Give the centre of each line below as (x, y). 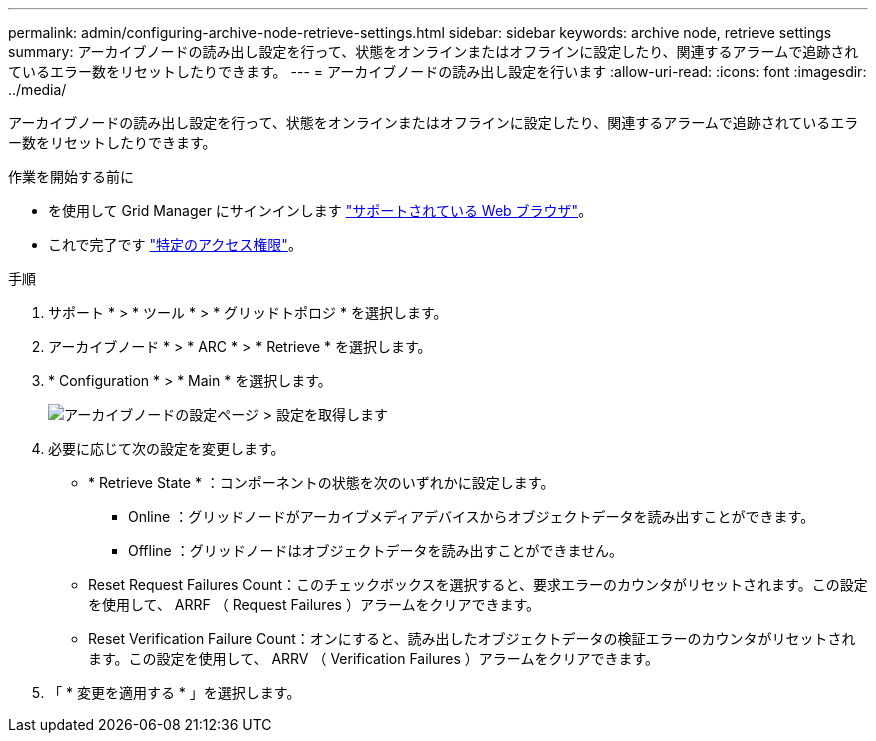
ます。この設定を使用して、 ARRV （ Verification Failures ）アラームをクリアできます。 (373, 658)
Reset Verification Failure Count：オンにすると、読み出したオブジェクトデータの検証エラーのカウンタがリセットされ (472, 638)
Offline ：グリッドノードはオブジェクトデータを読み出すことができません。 (375, 550)
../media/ (37, 89)
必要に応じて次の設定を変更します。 (166, 448)
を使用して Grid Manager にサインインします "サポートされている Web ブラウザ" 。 (320, 210)
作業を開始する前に (71, 176)
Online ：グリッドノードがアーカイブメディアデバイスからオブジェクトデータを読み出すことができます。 (471, 516)
